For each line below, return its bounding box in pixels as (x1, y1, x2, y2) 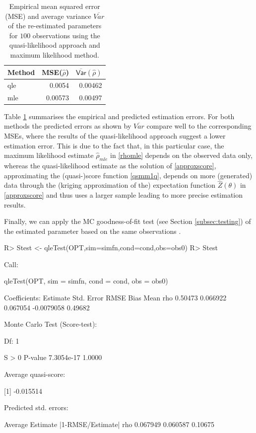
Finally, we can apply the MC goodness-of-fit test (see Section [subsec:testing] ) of (4, 216, 251, 226)
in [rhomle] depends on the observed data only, (110, 150, 253, 160)
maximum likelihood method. (10, 49, 99, 60)
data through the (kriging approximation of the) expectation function (4, 180, 216, 190)
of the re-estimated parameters (8, 20, 102, 31)
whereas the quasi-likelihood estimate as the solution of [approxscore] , (4, 160, 216, 170)
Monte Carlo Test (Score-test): (4, 319, 97, 329)
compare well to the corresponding (146, 121, 252, 131)
